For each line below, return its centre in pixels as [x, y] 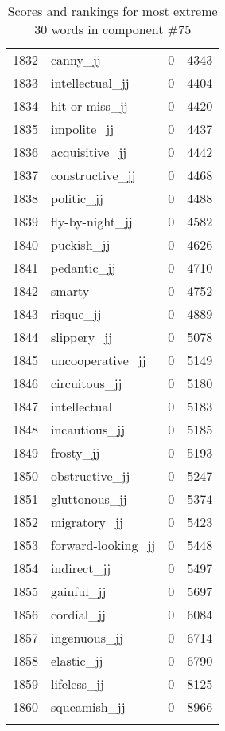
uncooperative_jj [99, 360]
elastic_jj [77, 660]
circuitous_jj [87, 383]
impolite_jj [83, 129]
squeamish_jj [88, 707]
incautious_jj [88, 429]
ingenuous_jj [87, 637]
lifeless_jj [78, 684]
